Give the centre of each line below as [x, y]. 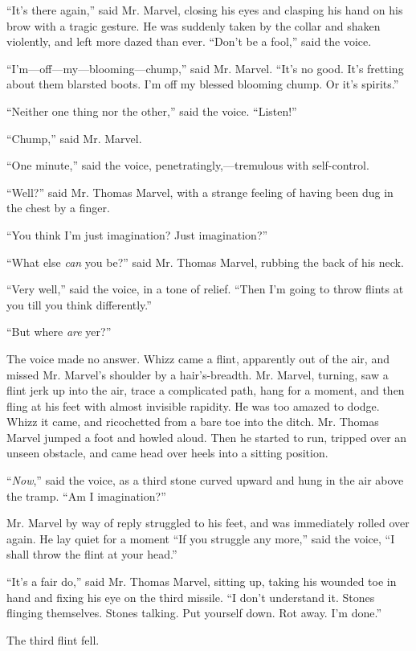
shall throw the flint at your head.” [92, 554]
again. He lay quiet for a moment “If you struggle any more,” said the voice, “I [201, 538]
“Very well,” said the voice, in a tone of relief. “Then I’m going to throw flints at [205, 289]
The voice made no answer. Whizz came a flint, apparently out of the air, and [198, 358]
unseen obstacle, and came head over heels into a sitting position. [167, 453]
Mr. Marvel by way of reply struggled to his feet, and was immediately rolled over [208, 523]
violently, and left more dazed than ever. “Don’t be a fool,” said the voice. [189, 41]
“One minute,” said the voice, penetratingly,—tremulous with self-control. [188, 165]
